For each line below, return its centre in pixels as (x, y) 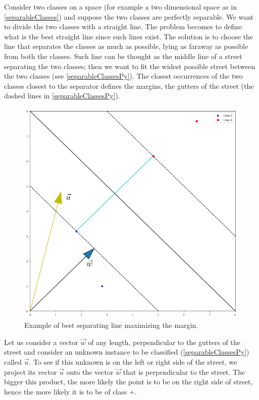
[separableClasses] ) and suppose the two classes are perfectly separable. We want (129, 16)
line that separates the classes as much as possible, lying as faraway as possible (126, 46)
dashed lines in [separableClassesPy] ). (62, 96)
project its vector (31, 372)
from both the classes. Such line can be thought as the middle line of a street (123, 56)
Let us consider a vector (41, 342)
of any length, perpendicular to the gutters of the (164, 342)
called (13, 362)
